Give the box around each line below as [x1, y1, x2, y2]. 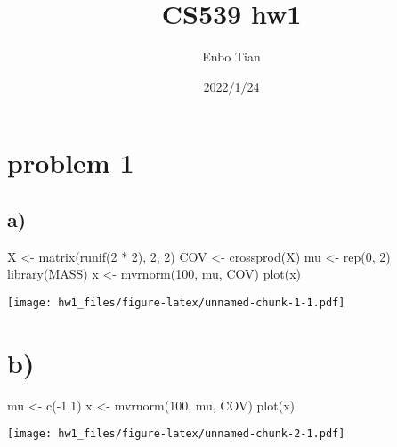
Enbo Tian [202, 47, 261, 66]
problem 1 [7, 144, 134, 181]
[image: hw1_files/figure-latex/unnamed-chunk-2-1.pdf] [7, 427, 345, 441]
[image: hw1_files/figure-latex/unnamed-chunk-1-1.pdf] [7, 296, 345, 309]
